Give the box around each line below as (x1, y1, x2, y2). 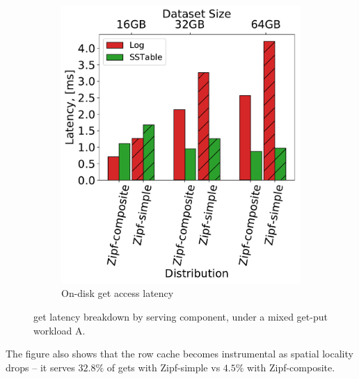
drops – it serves (6, 360, 75, 374)
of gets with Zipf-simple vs (106, 360, 221, 374)
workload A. (33, 323, 86, 337)
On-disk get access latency (61, 286, 174, 300)
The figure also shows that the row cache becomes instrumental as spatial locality (6, 346, 353, 361)
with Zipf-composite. (247, 360, 335, 374)
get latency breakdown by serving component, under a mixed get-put (33, 309, 328, 324)
